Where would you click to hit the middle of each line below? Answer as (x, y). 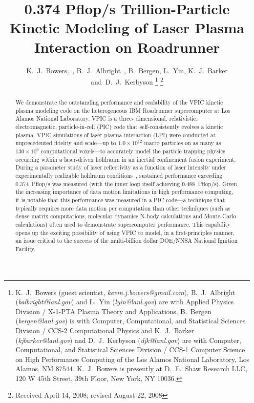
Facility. (25, 248)
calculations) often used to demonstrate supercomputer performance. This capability (123, 224)
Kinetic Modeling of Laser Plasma (127, 28)
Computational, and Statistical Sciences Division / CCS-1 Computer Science (130, 350)
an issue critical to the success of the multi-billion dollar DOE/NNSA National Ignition (127, 241)
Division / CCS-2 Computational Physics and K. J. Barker (105, 330)
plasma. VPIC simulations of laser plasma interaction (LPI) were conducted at (116, 135)
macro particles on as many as (182, 143)
